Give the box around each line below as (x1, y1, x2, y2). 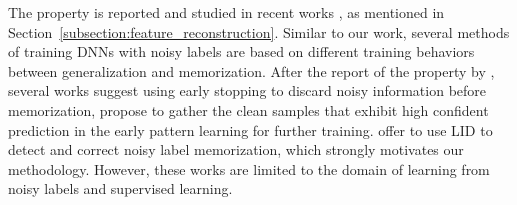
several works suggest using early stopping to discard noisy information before (8, 80, 487, 101)
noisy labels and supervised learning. (8, 178, 233, 199)
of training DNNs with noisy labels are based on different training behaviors (8, 41, 475, 62)
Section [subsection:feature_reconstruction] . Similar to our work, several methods (8, 21, 510, 42)
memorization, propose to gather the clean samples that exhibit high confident (8, 99, 489, 120)
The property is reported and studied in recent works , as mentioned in (8, 2, 445, 22)
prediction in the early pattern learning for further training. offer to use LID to (8, 119, 493, 140)
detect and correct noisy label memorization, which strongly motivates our (8, 139, 464, 160)
